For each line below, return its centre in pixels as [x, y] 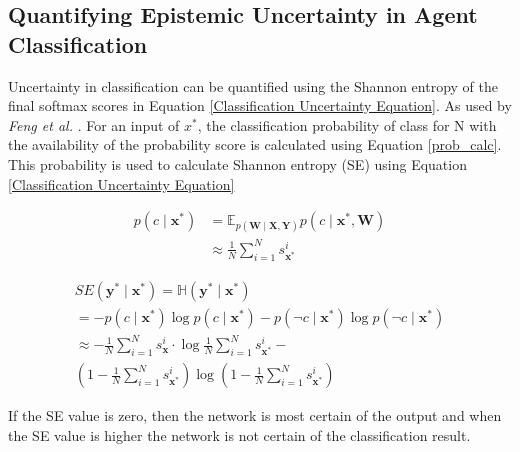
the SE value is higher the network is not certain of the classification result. [239, 434]
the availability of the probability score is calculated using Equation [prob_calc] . [255, 144]
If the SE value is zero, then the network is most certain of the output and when [255, 415]
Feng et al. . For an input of [94, 124]
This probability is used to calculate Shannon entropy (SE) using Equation [237, 163]
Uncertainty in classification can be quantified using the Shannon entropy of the [253, 85]
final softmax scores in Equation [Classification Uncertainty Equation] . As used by [260, 105]
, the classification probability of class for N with [347, 124]
